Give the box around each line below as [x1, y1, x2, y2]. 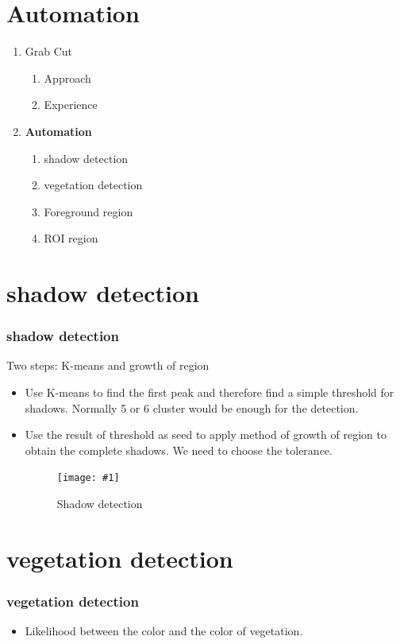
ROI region [44, 230, 98, 246]
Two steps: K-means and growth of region [6, 357, 210, 374]
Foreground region [44, 203, 133, 219]
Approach [44, 69, 91, 86]
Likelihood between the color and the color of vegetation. [25, 623, 303, 639]
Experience [44, 96, 98, 113]
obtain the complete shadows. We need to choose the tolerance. [25, 441, 333, 458]
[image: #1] [56, 472, 120, 484]
